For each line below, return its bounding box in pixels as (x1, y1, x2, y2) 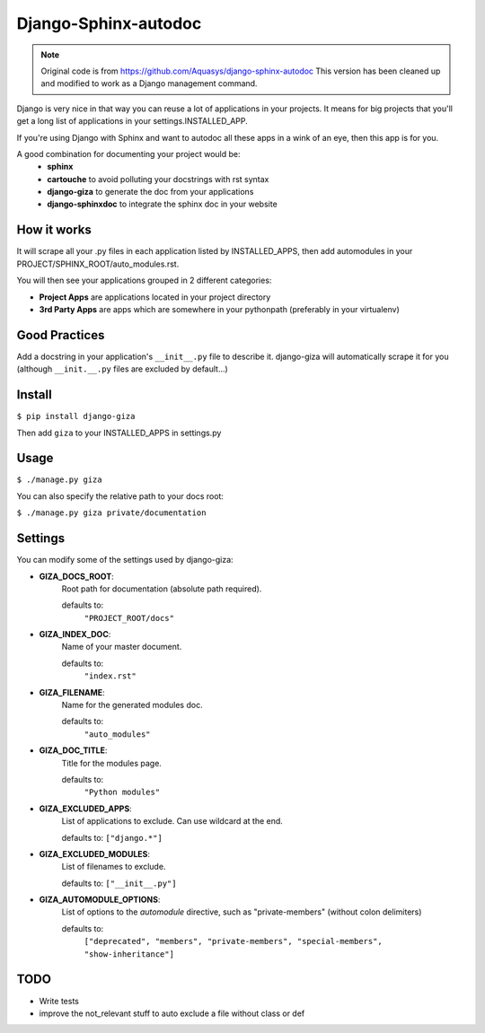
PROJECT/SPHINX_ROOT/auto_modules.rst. (16, 258, 180, 269)
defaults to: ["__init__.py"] (61, 878, 177, 889)
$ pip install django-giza (16, 411, 136, 422)
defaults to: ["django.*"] (61, 832, 163, 843)
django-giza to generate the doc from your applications (47, 187, 254, 197)
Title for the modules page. (61, 757, 162, 768)
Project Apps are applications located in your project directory (39, 292, 271, 302)
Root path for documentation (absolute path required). (61, 583, 262, 594)
